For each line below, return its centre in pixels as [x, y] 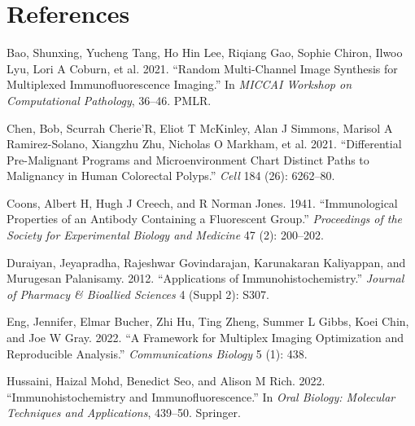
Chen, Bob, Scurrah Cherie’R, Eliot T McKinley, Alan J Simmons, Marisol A [200, 127]
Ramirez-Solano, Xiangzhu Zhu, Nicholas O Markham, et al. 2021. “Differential [204, 144]
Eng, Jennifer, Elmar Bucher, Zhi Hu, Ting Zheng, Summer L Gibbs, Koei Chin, [208, 321]
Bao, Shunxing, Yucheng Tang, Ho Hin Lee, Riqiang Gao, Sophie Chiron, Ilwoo [205, 53]
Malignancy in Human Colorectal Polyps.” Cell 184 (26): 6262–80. [171, 176]
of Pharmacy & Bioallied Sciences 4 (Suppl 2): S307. [138, 294]
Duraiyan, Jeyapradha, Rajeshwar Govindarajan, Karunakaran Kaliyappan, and [206, 262]
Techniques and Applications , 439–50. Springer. [124, 413]
